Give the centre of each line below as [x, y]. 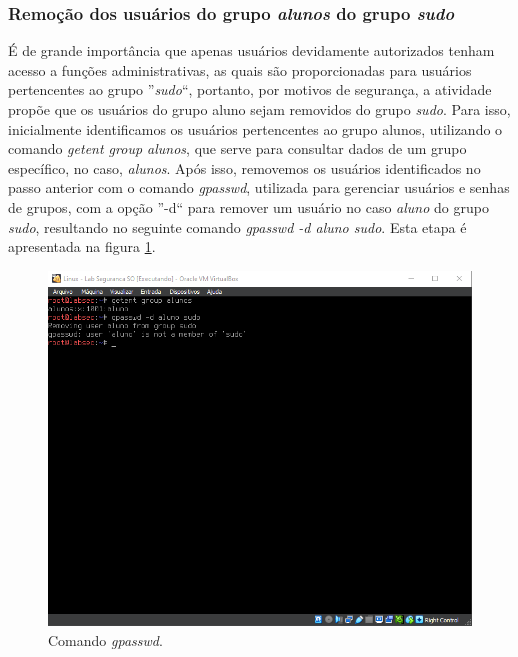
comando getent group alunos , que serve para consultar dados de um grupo [237, 148]
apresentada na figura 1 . [82, 246]
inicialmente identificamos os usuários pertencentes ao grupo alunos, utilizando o [255, 128]
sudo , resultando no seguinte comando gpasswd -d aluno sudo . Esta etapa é [237, 226]
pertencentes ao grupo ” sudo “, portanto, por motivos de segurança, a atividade [250, 89]
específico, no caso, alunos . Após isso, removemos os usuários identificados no [244, 167]
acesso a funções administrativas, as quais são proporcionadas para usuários [240, 69]
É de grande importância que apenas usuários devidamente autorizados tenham [251, 50]
